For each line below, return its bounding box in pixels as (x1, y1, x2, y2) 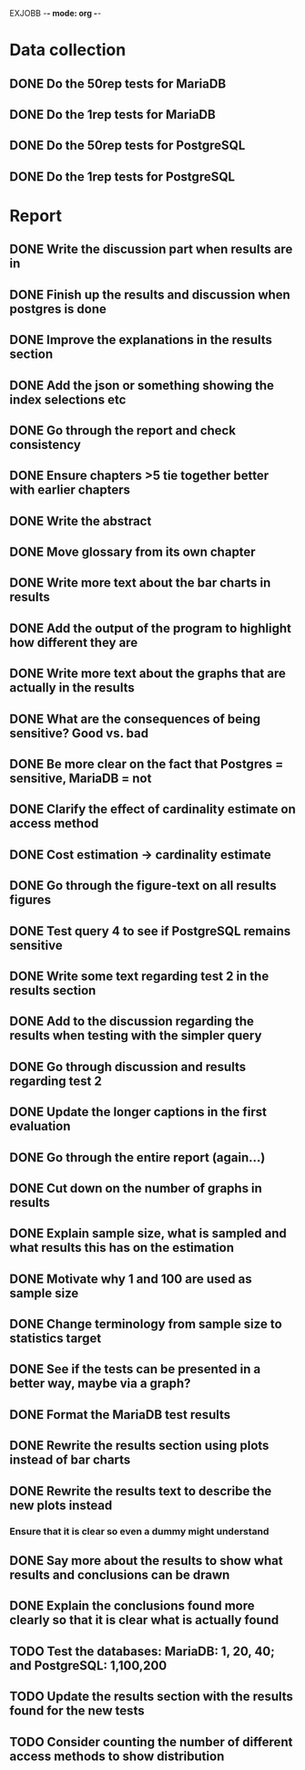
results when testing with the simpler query (9, 1028, 262, 1044)
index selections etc (9, 391, 127, 407)
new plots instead (9, 1497, 113, 1513)
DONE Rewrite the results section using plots (9, 1438, 269, 1453)
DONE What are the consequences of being (9, 711, 261, 726)
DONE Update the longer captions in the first (9, 1104, 267, 1120)
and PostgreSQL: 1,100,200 (9, 1658, 168, 1673)
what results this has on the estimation (9, 1240, 235, 1255)
